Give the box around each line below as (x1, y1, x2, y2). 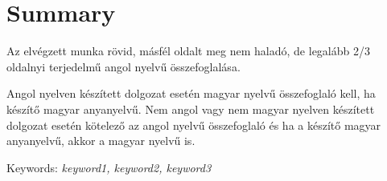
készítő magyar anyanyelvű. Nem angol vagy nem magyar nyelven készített (6, 100, 375, 117)
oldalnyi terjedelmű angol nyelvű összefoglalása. (6, 58, 241, 74)
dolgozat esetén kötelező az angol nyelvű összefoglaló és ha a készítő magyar (6, 116, 381, 133)
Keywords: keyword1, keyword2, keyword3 (6, 159, 212, 175)
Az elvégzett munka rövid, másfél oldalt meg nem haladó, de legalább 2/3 (6, 42, 370, 59)
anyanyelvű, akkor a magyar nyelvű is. (6, 132, 196, 149)
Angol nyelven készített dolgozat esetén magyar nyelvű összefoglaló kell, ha (6, 85, 376, 102)
